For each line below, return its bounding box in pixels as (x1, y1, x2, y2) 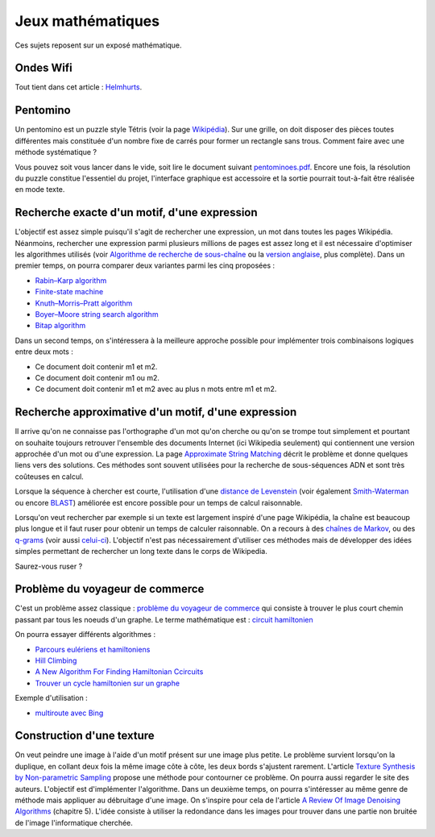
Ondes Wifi (14, 61, 72, 75)
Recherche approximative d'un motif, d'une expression (14, 406, 297, 419)
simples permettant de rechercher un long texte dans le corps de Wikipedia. (14, 547, 267, 556)
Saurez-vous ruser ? (14, 561, 83, 571)
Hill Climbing (35, 656, 77, 665)
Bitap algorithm (35, 321, 86, 331)
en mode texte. (14, 185, 65, 194)
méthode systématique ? (14, 148, 97, 157)
